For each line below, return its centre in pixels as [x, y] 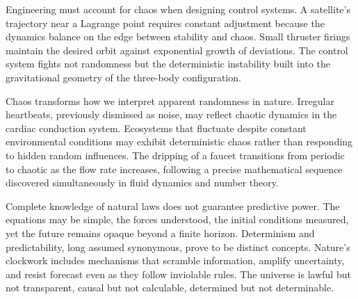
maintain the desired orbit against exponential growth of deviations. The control [177, 50]
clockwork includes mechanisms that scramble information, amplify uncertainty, [175, 260]
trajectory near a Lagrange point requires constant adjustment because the [165, 23]
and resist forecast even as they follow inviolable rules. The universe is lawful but [178, 274]
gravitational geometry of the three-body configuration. [123, 77]
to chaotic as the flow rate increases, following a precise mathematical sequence [174, 169]
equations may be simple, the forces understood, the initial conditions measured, [177, 219]
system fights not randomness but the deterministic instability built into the [168, 64]
